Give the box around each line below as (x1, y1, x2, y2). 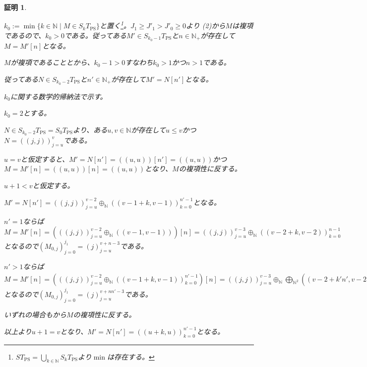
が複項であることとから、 (10, 57, 94, 68)
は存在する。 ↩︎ (107, 351, 155, 362)
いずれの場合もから (4, 309, 66, 319)
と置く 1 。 (100, 19, 131, 31)
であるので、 (4, 30, 46, 40)
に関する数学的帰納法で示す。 (10, 91, 107, 101)
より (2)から (186, 20, 226, 31)
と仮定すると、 (20, 153, 69, 164)
